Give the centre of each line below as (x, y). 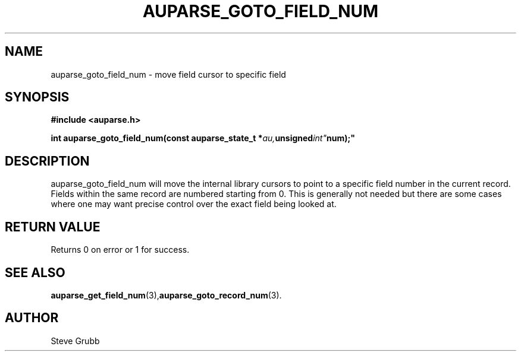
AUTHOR (32, 318)
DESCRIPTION (47, 161)
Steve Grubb (75, 341)
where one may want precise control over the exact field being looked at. (194, 204)
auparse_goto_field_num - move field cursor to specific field (168, 74)
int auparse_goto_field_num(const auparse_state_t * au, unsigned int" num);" (203, 138)
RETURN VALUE (53, 227)
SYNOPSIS (37, 97)
